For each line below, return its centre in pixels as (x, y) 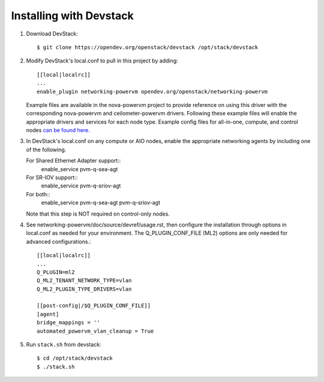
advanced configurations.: (58, 241)
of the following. (46, 150)
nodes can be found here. (58, 130)
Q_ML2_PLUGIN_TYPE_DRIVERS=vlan (84, 289)
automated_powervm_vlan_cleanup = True (95, 331)
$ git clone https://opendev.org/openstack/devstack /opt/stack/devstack (148, 47)
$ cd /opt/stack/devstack (75, 358)
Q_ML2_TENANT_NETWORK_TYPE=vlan (84, 280)
